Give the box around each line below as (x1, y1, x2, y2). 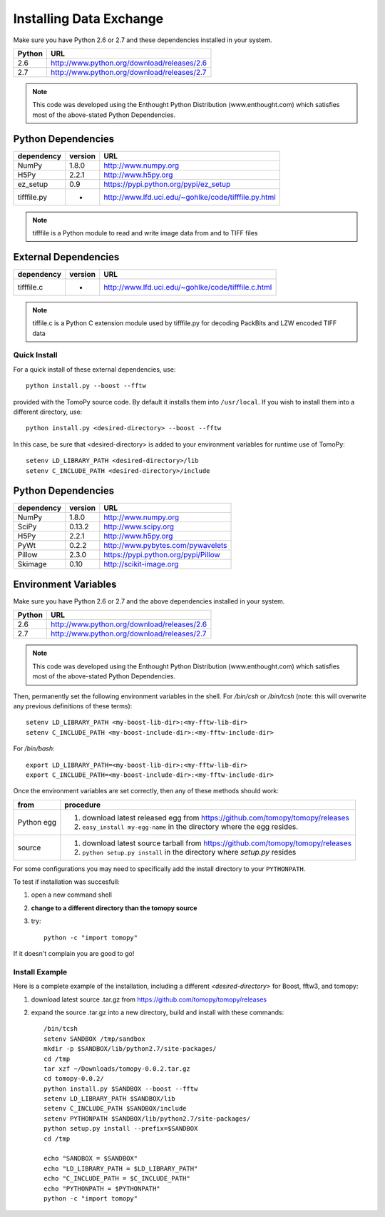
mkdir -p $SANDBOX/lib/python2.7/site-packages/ (43, 1045, 217, 1053)
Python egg (17, 817, 57, 827)
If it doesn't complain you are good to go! (13, 949, 135, 958)
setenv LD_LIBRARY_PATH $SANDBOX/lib (43, 1095, 176, 1103)
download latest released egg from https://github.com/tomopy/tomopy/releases (82, 813, 349, 823)
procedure (64, 800, 101, 810)
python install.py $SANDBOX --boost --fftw (43, 1084, 198, 1093)
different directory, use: (13, 407, 83, 417)
